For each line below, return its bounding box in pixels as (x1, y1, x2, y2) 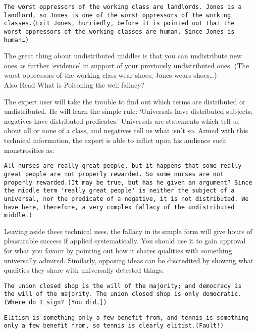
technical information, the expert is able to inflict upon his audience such (4, 135, 226, 145)
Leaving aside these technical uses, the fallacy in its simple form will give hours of (4, 226, 253, 236)
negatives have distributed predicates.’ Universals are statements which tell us (4, 115, 240, 126)
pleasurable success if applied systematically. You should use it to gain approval (4, 236, 246, 246)
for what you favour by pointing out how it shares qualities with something (4, 245, 232, 255)
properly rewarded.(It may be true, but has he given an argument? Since (4, 179, 253, 186)
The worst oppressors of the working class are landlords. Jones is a (4, 3, 242, 10)
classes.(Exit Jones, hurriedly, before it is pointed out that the (4, 20, 235, 27)
